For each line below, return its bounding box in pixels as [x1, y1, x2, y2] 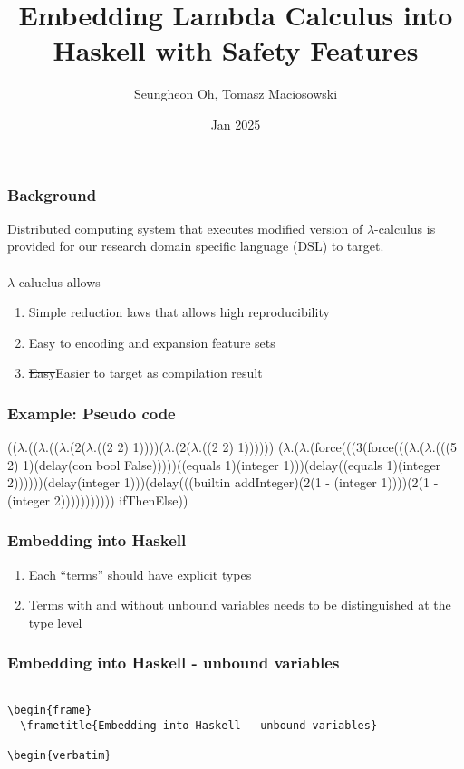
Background [7, 183, 97, 206]
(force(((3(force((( [309, 437, 409, 457]
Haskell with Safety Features [53, 32, 419, 69]
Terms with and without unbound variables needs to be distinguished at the [28, 595, 451, 614]
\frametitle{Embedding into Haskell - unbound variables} [20, 719, 378, 733]
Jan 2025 [210, 114, 261, 133]
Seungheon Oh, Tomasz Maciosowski [133, 84, 338, 103]
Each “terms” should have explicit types [28, 564, 252, 583]
